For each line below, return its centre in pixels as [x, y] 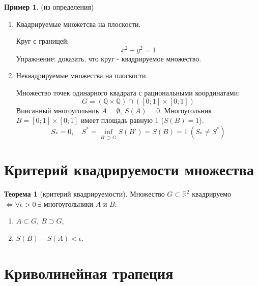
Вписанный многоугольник [58, 110]
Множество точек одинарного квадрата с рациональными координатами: [128, 93]
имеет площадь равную [117, 120]
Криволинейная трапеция [89, 273]
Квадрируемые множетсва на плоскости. [78, 24]
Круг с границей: [42, 41]
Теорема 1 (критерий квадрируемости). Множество [84, 194]
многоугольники [68, 203]
